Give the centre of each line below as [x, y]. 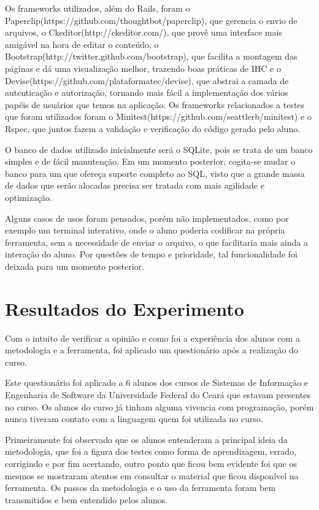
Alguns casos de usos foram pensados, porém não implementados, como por [147, 218]
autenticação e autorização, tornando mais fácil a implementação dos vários [147, 92]
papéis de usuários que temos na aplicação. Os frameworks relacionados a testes [155, 104]
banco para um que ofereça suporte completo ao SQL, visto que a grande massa [155, 173]
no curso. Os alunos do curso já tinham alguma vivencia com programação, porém [159, 406]
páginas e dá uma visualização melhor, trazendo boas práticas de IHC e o [143, 68]
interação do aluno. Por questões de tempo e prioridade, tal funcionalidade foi [151, 254]
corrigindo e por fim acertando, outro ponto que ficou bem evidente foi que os [151, 463]
